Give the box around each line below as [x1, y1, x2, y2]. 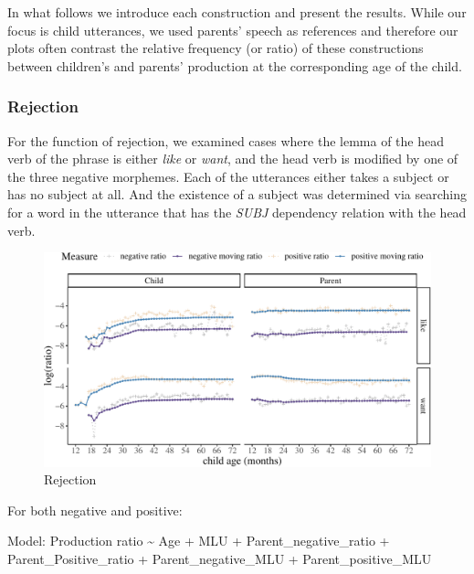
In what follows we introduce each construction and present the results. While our [7, 3, 467, 21]
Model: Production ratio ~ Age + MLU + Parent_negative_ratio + [7, 531, 390, 550]
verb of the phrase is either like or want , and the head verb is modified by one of [7, 149, 458, 168]
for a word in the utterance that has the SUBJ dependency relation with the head [7, 202, 467, 221]
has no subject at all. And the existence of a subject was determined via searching [7, 185, 467, 204]
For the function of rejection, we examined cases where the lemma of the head [7, 131, 444, 150]
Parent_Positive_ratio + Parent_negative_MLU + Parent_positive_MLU [7, 548, 432, 568]
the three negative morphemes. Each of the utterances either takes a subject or [7, 166, 449, 186]
